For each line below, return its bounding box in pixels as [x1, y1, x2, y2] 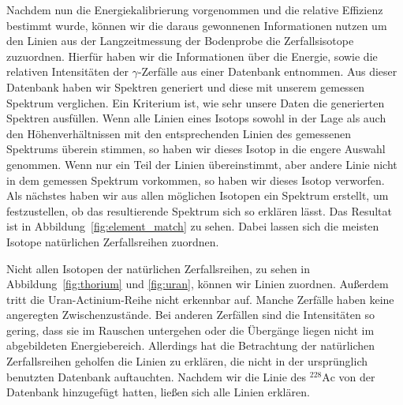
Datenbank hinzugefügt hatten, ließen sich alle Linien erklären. [6, 384, 310, 400]
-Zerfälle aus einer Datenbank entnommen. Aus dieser [137, 63, 397, 80]
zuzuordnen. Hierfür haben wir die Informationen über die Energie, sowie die [6, 47, 378, 64]
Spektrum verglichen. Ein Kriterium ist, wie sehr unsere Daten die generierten [6, 94, 385, 111]
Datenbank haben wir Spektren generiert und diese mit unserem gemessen [6, 78, 365, 95]
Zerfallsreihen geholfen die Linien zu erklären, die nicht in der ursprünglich [6, 353, 368, 369]
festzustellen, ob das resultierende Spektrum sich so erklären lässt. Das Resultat [6, 202, 392, 219]
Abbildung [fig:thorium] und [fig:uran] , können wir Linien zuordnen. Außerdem [6, 276, 389, 292]
